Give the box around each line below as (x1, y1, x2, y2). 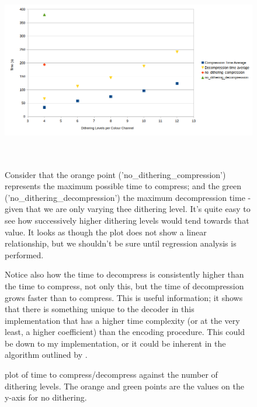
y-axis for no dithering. (5, 391, 87, 403)
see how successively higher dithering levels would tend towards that (5, 214, 249, 226)
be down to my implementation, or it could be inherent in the (5, 337, 226, 349)
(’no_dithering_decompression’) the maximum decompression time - (5, 191, 251, 203)
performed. (5, 248, 44, 261)
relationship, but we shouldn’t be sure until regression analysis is (5, 237, 237, 249)
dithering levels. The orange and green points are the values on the (5, 379, 244, 392)
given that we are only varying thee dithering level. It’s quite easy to (5, 203, 251, 215)
